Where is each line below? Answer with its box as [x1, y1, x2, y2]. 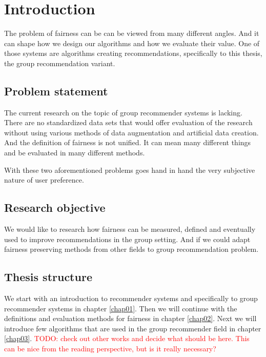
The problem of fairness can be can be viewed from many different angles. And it [4, 28, 259, 38]
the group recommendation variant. [4, 57, 115, 68]
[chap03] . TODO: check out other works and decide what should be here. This [4, 333, 250, 344]
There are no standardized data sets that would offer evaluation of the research [4, 117, 253, 128]
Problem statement [4, 83, 108, 98]
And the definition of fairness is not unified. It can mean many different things [4, 137, 251, 148]
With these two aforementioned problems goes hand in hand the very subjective [4, 164, 255, 175]
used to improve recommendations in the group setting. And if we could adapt [4, 233, 251, 244]
